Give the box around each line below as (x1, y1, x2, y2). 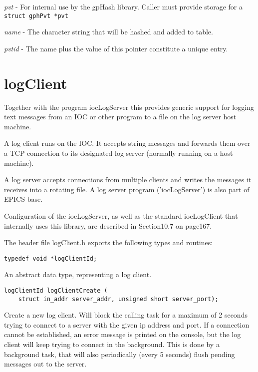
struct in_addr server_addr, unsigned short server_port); (18, 295, 219, 303)
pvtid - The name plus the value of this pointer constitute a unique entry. (4, 43, 228, 53)
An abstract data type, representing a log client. (4, 269, 152, 280)
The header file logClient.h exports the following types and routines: (4, 237, 213, 248)
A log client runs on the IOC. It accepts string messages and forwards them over (4, 138, 251, 148)
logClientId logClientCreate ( (4, 287, 108, 294)
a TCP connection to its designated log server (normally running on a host (4, 147, 233, 158)
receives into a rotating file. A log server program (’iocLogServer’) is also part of (4, 184, 250, 194)
